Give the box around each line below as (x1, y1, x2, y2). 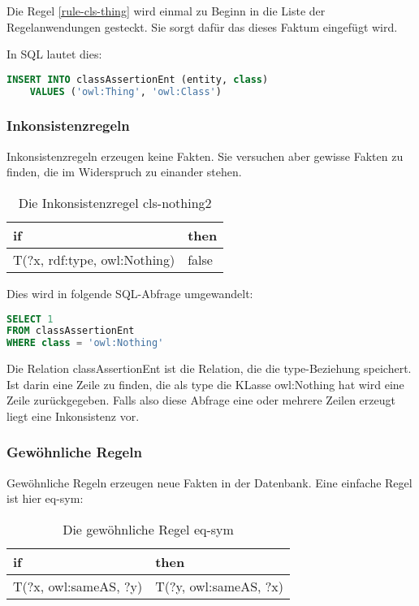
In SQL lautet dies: (6, 45, 102, 63)
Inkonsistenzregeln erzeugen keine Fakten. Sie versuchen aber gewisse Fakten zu (6, 147, 404, 164)
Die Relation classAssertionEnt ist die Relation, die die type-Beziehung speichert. (6, 360, 412, 377)
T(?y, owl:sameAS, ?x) (155, 576, 284, 595)
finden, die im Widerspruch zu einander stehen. (6, 163, 242, 180)
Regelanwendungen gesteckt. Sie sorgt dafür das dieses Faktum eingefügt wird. (6, 18, 398, 35)
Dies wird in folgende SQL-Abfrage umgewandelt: (6, 284, 253, 301)
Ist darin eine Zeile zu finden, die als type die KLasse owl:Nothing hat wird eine (6, 375, 404, 392)
